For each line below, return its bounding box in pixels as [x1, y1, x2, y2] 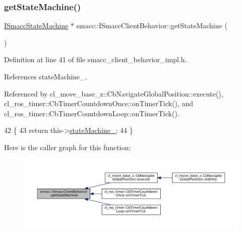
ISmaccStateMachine [4, 20, 69, 31]
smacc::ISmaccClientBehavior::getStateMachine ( [76, 20, 227, 31]
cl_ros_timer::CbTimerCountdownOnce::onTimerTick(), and [4, 98, 194, 109]
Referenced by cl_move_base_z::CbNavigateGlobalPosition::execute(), [4, 88, 223, 99]
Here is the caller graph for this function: [4, 142, 131, 152]
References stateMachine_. [4, 71, 87, 81]
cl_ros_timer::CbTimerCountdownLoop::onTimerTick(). [4, 108, 179, 118]
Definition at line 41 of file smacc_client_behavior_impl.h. [4, 54, 187, 65]
